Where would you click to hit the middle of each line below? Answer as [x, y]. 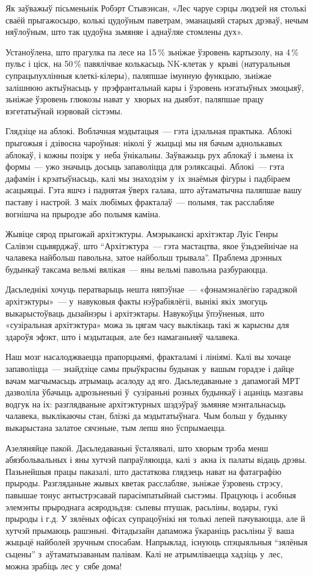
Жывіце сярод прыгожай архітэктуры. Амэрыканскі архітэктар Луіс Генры [142, 234]
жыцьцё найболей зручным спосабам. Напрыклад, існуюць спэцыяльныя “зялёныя [156, 542]
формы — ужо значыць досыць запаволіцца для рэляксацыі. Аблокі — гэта [145, 166]
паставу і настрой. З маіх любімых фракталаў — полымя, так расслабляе [140, 201]
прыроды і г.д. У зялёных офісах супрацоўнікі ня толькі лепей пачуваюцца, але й [155, 519]
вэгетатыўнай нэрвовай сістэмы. [64, 110]
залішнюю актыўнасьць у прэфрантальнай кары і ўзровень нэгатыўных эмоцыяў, [155, 87]
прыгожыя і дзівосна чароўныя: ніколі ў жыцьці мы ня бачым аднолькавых [144, 142]
